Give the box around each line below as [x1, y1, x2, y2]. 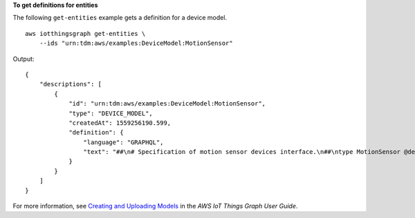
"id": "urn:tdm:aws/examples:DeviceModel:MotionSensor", [68, 100, 266, 108]
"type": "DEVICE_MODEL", [68, 109, 154, 117]
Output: [12, 54, 35, 63]
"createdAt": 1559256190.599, [68, 119, 172, 127]
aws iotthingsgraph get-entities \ [25, 30, 146, 37]
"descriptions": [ [39, 80, 102, 88]
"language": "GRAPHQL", [83, 138, 164, 146]
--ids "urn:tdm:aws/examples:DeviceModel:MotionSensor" [39, 39, 233, 48]
